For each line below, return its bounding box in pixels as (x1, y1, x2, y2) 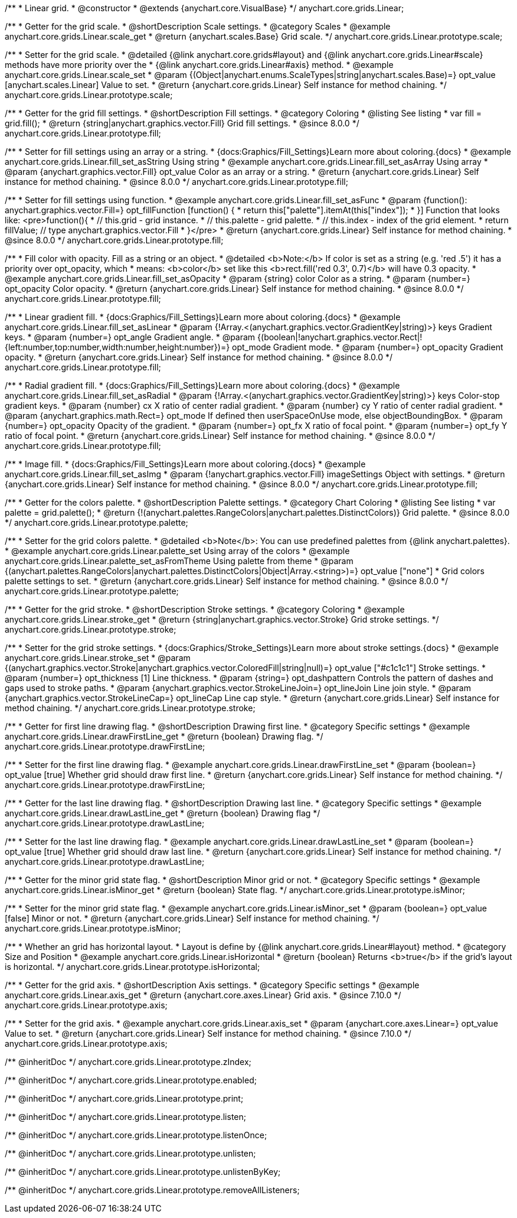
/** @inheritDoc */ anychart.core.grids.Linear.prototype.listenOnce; (5, 1130, 267, 1140)
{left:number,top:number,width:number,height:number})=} (5, 342, 230, 352)
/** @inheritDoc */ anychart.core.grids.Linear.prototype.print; (5, 1093, 244, 1103)
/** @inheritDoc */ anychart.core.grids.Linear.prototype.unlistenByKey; (5, 1167, 281, 1177)
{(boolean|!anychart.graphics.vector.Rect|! (257, 332, 423, 342)
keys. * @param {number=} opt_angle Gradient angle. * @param (5, 332, 256, 342)
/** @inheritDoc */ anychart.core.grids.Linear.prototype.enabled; (5, 1075, 257, 1085)
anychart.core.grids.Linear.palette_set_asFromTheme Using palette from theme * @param (5, 556, 354, 566)
